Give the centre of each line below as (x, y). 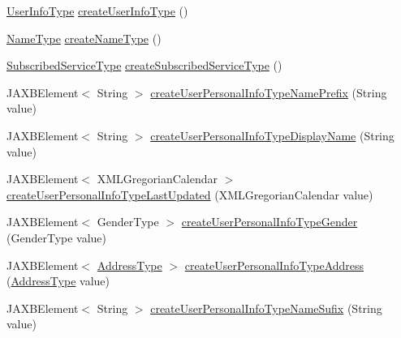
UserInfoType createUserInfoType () (97, 11)
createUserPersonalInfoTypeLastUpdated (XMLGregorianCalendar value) (190, 194)
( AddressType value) (58, 281)
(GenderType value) (57, 237)
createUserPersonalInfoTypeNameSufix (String (266, 308)
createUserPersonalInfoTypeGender (269, 222)
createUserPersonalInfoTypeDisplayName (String (272, 135)
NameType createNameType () (84, 38)
